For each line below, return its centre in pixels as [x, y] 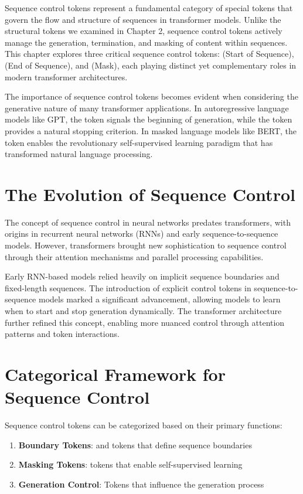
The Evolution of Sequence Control [150, 194]
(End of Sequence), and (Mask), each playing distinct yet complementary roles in [151, 65]
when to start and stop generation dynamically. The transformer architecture [143, 311]
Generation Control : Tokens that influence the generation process [141, 484]
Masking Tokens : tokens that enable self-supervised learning [130, 464]
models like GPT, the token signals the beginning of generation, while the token [149, 119]
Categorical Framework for [115, 374]
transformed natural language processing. [79, 154]
